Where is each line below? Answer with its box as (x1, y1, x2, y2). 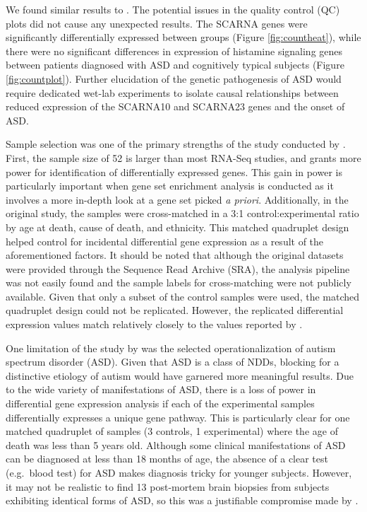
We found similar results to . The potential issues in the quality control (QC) (6, 2, 340, 16)
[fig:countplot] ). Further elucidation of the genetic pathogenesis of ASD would (6, 71, 342, 86)
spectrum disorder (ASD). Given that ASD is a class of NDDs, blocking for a (6, 354, 339, 369)
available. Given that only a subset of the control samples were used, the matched (6, 289, 360, 303)
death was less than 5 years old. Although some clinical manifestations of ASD (6, 437, 346, 452)
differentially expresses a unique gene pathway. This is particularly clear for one (6, 409, 350, 424)
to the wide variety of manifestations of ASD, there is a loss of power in (6, 382, 316, 397)
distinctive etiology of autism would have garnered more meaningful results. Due (6, 368, 354, 383)
